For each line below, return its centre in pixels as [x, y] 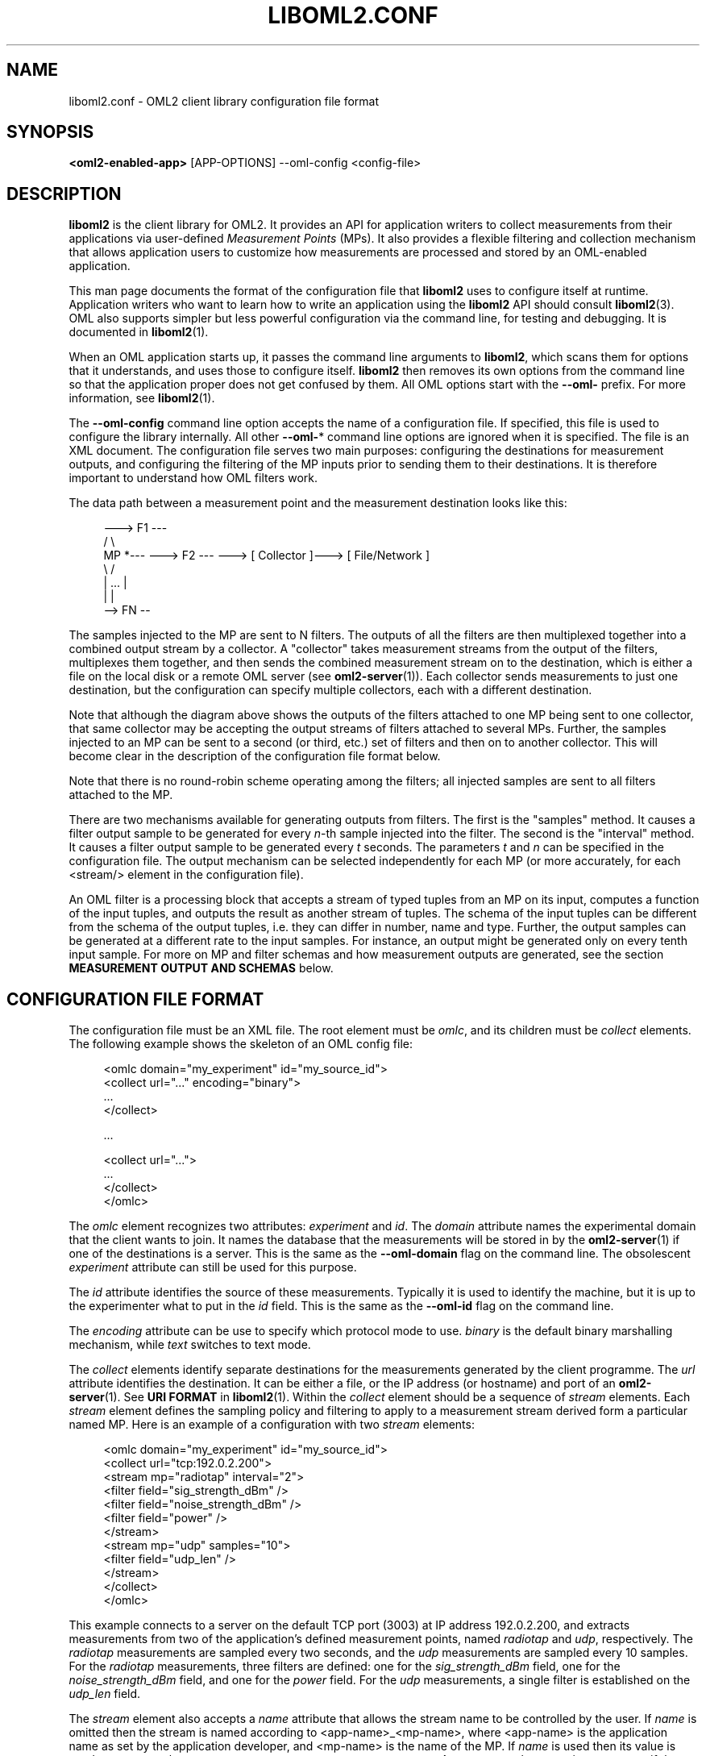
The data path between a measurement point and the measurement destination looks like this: [318, 503]
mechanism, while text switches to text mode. [190, 1345]
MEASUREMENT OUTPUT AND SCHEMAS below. [201, 968]
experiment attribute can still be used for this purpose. [213, 1267]
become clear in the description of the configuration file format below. [255, 756]
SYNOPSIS [50, 132]
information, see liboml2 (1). [142, 398]
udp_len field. [105, 1694]
